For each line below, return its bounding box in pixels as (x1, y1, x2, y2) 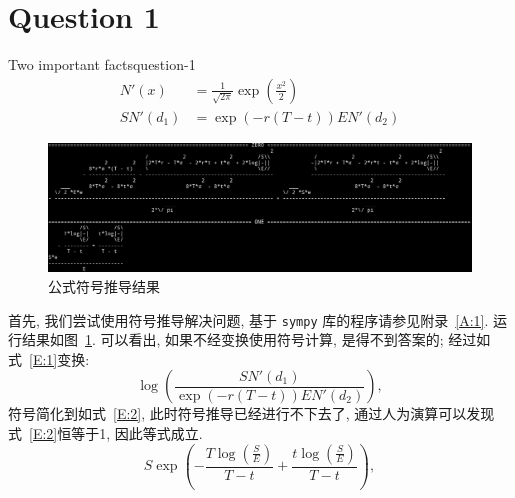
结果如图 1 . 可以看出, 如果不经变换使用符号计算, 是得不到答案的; (21, 329, 444, 350)
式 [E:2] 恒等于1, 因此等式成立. (8, 423, 203, 443)
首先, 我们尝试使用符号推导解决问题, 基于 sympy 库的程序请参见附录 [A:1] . (8, 309, 489, 330)
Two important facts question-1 (8, 54, 196, 75)
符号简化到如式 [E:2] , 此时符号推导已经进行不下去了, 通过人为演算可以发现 (8, 403, 495, 424)
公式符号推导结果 (48, 275, 160, 296)
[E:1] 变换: (29, 348, 90, 369)
